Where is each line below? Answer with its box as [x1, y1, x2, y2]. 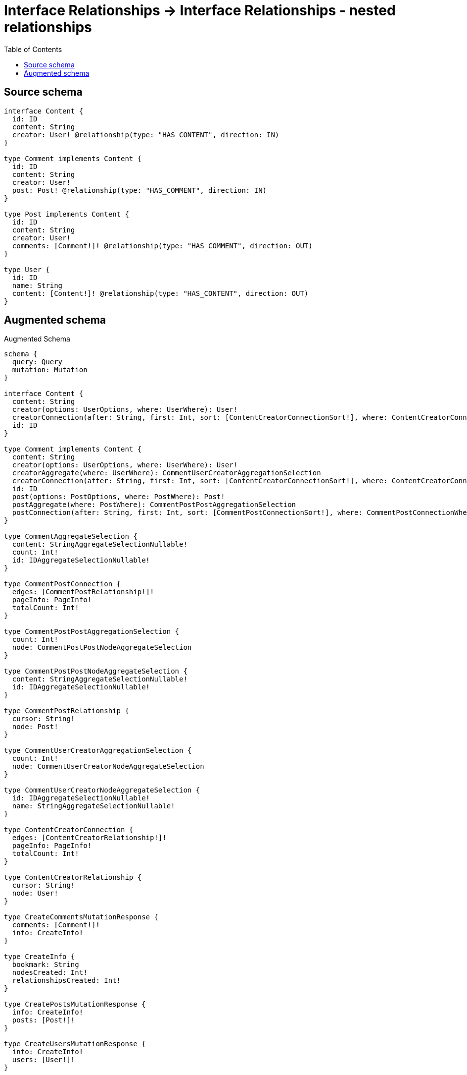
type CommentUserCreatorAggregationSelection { [4, 746, 192, 755]
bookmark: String [12, 961, 79, 969]
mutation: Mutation [12, 366, 88, 374]
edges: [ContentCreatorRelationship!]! [12, 834, 167, 842]
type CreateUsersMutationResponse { [4, 1040, 146, 1048]
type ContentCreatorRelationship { [4, 873, 142, 882]
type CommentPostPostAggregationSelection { [4, 627, 180, 636]
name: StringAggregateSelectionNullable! [12, 802, 175, 810]
